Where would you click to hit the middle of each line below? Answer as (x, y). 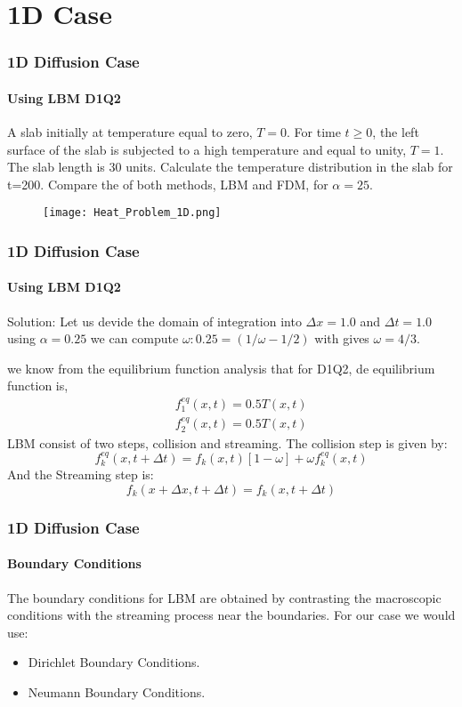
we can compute (134, 338)
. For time (314, 132)
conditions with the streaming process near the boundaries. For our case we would (231, 615)
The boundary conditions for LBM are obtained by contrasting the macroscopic (224, 597)
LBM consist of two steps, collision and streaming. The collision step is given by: (227, 442)
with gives (342, 338)
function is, (38, 386)
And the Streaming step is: (81, 474)
